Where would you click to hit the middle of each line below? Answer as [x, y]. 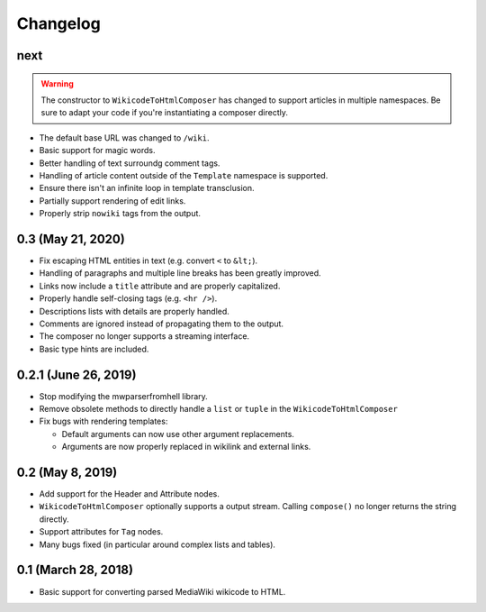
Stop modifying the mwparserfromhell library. [124, 396]
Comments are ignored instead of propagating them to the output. [161, 324]
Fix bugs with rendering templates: [103, 421]
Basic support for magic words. [97, 151]
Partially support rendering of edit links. [112, 201]
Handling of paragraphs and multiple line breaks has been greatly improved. [180, 273]
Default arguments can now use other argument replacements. [178, 434]
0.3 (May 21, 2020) [71, 239]
